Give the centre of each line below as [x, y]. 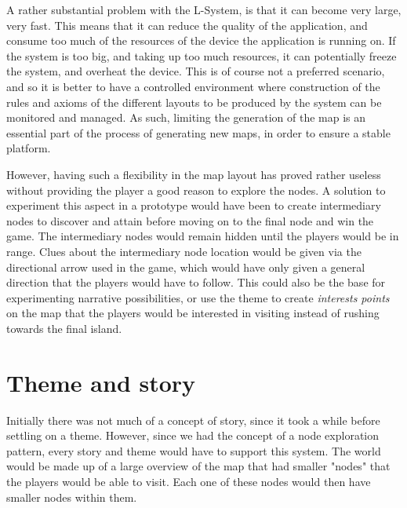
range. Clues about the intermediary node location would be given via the [184, 251]
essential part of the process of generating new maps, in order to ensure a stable [198, 132]
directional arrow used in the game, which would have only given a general [186, 267]
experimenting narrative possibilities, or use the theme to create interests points [198, 297]
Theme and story [101, 382]
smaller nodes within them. [72, 497]
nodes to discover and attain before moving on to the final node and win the [190, 220]
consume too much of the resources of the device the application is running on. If [201, 40]
